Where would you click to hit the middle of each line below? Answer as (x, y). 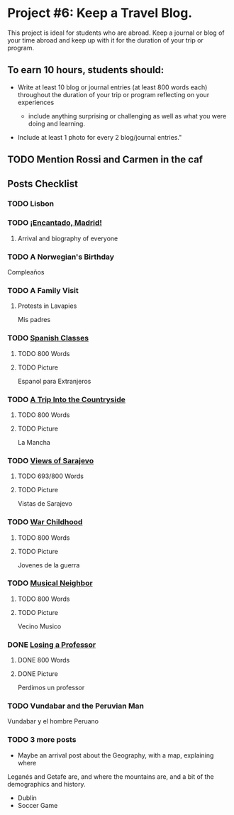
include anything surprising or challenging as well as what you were (127, 116)
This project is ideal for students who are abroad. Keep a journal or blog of (116, 33)
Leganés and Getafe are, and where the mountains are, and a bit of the (111, 776)
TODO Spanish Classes (48, 338)
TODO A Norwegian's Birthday (61, 257)
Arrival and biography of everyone (68, 238)
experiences (36, 102)
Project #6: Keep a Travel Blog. (100, 13)
